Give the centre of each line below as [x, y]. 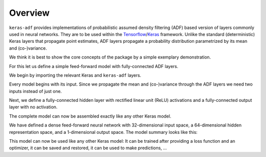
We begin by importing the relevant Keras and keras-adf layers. [75, 75]
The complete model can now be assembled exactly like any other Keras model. [90, 116]
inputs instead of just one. [35, 91]
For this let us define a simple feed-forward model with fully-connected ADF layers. [94, 66]
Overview [29, 13]
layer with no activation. [33, 107]
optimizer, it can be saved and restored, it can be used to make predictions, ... [88, 148]
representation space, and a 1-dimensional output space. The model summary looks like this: [103, 132]
